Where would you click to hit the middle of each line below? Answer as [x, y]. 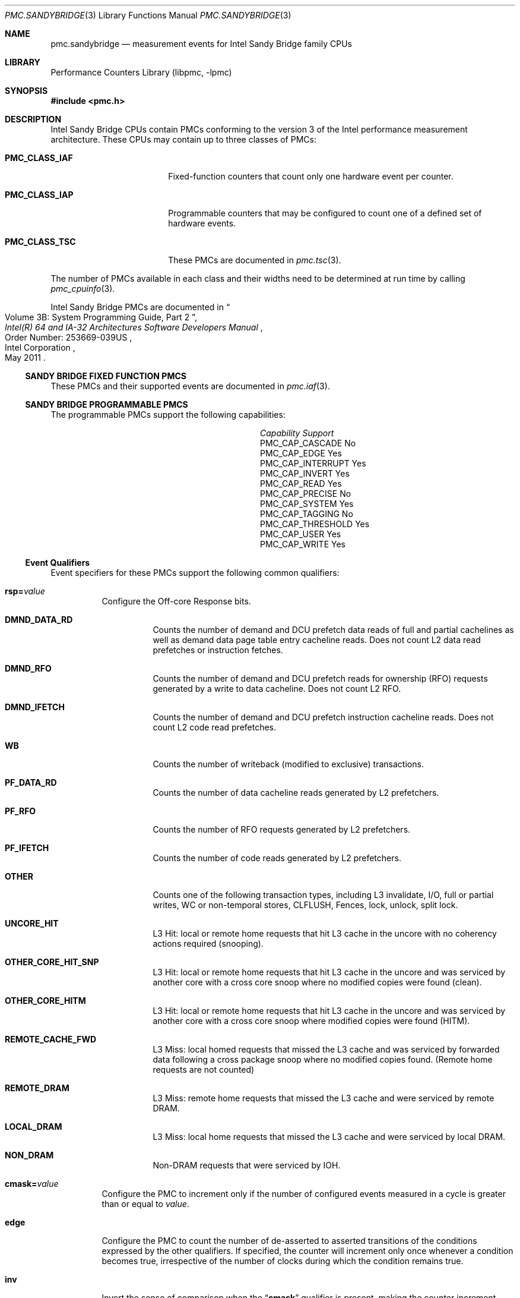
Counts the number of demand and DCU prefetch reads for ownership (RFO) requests [320, 678]
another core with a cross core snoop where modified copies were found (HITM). [311, 1021]
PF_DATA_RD [31, 782]
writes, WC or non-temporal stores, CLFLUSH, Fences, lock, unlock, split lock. [305, 905]
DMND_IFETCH [35, 707]
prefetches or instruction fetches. [218, 650]
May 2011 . [25, 357]
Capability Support [297, 433]
